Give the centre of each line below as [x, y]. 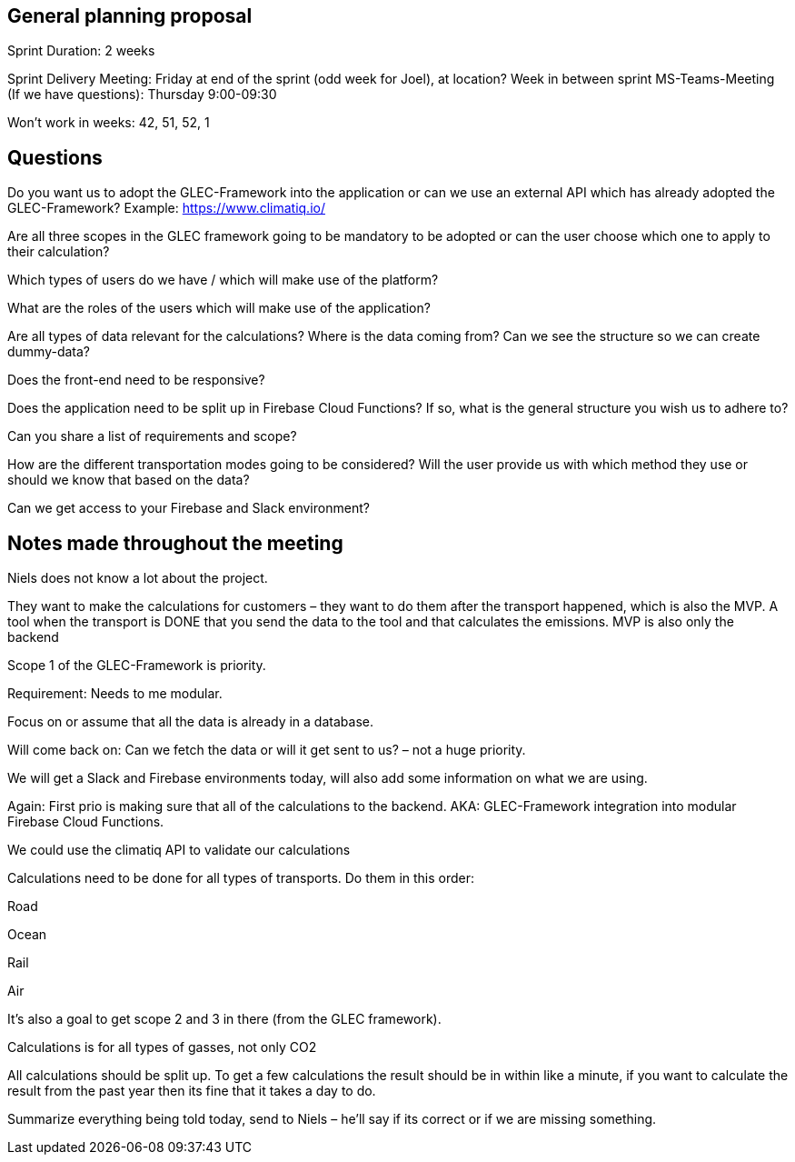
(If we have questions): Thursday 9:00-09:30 [142, 95]
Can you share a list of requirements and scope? [152, 436]
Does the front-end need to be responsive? [136, 380]
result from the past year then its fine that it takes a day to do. [192, 1091]
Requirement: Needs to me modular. [115, 694]
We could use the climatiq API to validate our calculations [179, 850]
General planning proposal [130, 16]
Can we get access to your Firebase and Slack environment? [189, 508]
